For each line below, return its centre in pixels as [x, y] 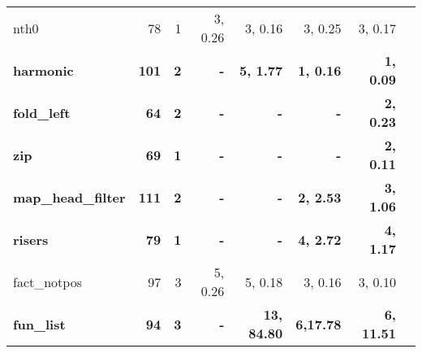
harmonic [43, 70]
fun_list [39, 324]
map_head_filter [69, 197]
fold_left [42, 112]
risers [31, 239]
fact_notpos [47, 281]
